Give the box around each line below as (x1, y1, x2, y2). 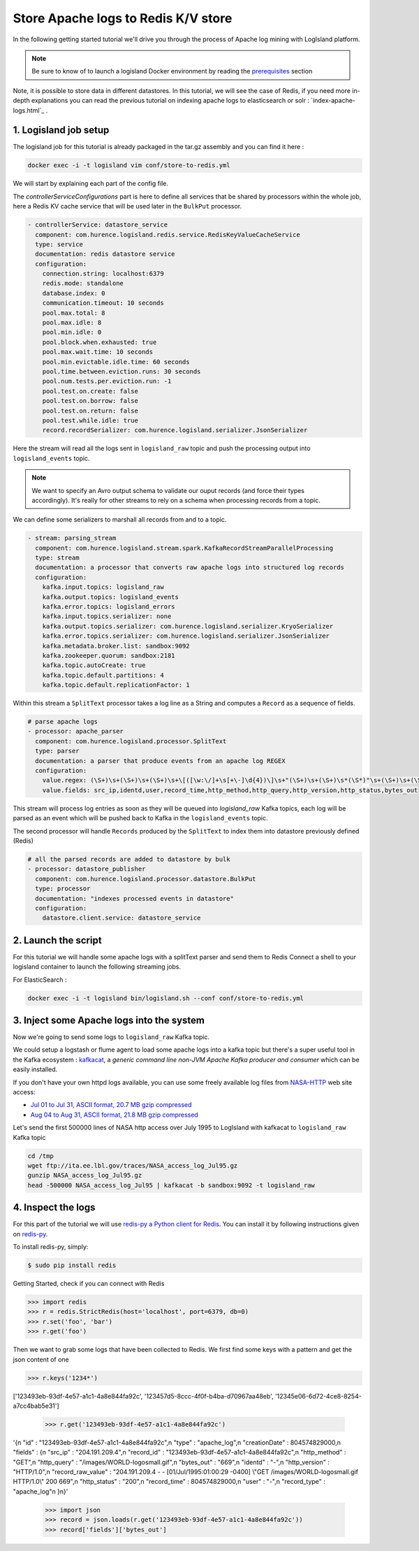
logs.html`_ (13, 106, 45, 115)
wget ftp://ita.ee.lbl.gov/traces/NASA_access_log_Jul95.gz (27, 1162, 238, 1169)
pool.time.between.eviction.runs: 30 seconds (42, 368, 201, 376)
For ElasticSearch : (13, 975, 67, 984)
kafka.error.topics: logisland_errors (42, 603, 175, 610)
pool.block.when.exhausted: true (42, 338, 157, 346)
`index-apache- (311, 97, 356, 105)
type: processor (35, 885, 91, 893)
